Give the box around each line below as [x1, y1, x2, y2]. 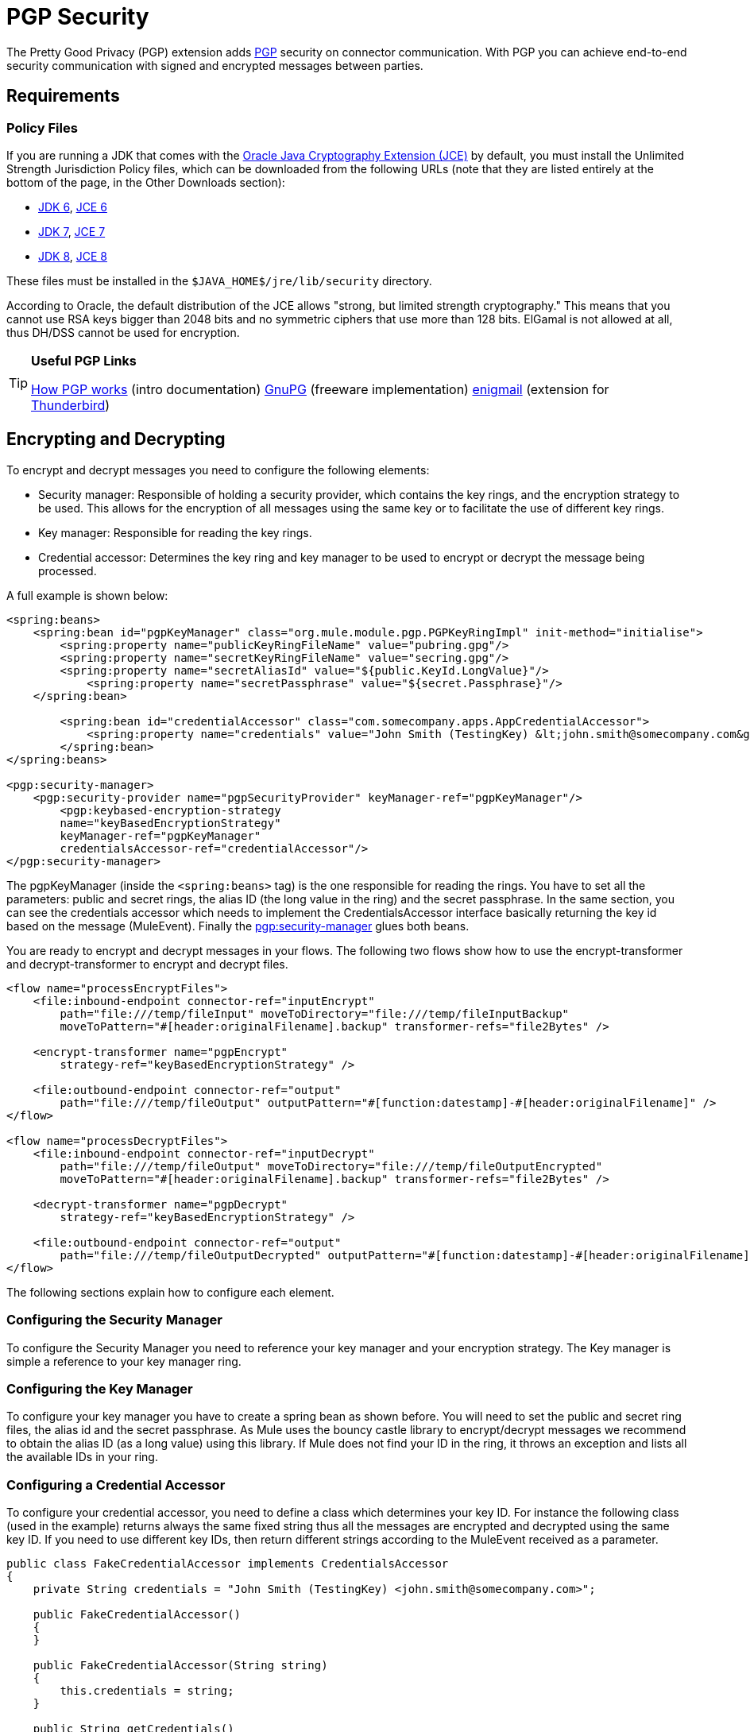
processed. [38, 563, 97, 578]
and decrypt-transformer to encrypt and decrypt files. [6, 957, 288, 971]
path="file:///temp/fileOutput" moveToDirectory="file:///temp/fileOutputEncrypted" [60, 1159, 603, 1173]
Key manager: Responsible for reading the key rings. [38, 525, 312, 539]
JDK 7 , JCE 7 [38, 224, 106, 238]
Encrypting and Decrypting [6, 429, 226, 450]
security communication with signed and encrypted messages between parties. [6, 58, 423, 72]
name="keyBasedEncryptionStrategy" [60, 816, 281, 829]
